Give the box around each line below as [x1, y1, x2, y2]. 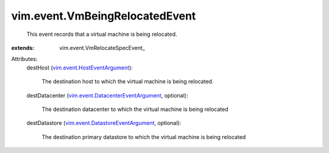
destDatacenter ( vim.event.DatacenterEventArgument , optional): [26, 91, 188, 99]
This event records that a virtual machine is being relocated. [26, 30, 177, 38]
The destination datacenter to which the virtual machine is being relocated [41, 105, 228, 113]
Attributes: [11, 55, 38, 63]
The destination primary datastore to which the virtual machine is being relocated [41, 133, 246, 140]
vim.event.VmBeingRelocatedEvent [11, 9, 196, 23]
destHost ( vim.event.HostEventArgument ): [26, 64, 133, 71]
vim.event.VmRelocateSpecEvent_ [59, 44, 146, 51]
